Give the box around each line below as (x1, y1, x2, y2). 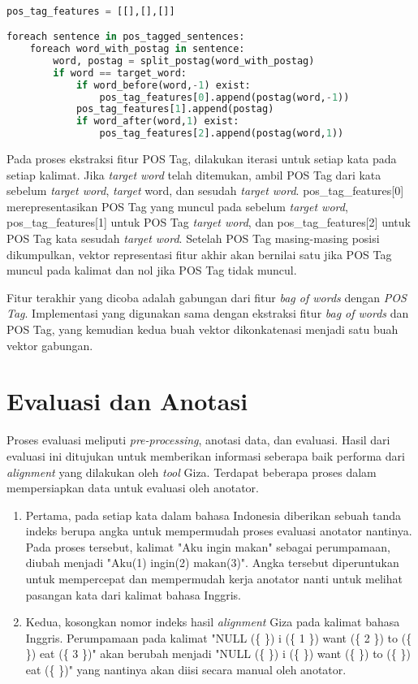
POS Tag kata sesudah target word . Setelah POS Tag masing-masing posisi (6, 230, 380, 247)
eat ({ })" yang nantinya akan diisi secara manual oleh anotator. (25, 661, 347, 678)
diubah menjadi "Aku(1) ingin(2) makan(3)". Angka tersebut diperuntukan (25, 554, 399, 571)
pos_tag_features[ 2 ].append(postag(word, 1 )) (99, 128, 344, 140)
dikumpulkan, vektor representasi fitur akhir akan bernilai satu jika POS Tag (6, 245, 392, 262)
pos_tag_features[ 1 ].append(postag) (75, 103, 274, 115)
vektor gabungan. (6, 336, 93, 353)
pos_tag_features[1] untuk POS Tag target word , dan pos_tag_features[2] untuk (6, 214, 411, 231)
